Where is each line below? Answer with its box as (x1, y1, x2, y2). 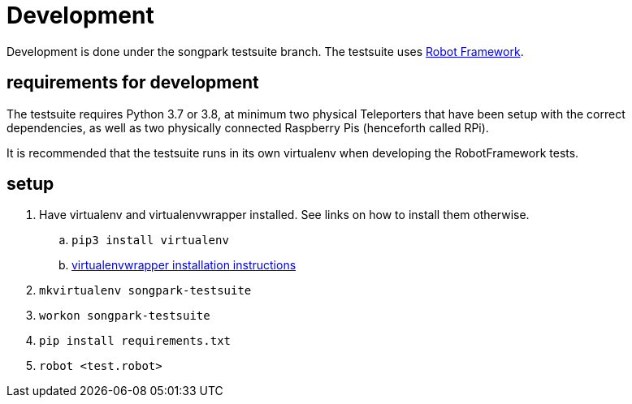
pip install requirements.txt (39, 334, 232, 348)
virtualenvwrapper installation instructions (71, 258, 297, 273)
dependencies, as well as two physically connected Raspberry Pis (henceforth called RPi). (6, 120, 489, 135)
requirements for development (6, 72, 259, 93)
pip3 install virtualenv (71, 234, 229, 247)
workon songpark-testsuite (39, 309, 210, 323)
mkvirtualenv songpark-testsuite (39, 284, 252, 298)
